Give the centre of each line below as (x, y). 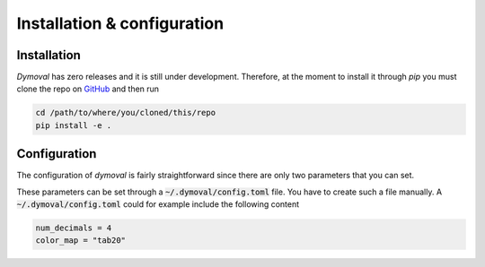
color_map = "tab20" (80, 241)
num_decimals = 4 (74, 228)
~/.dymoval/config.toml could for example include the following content (158, 204)
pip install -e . (74, 125)
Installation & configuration (120, 23)
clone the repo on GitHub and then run (88, 89)
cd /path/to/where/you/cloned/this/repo (125, 113)
